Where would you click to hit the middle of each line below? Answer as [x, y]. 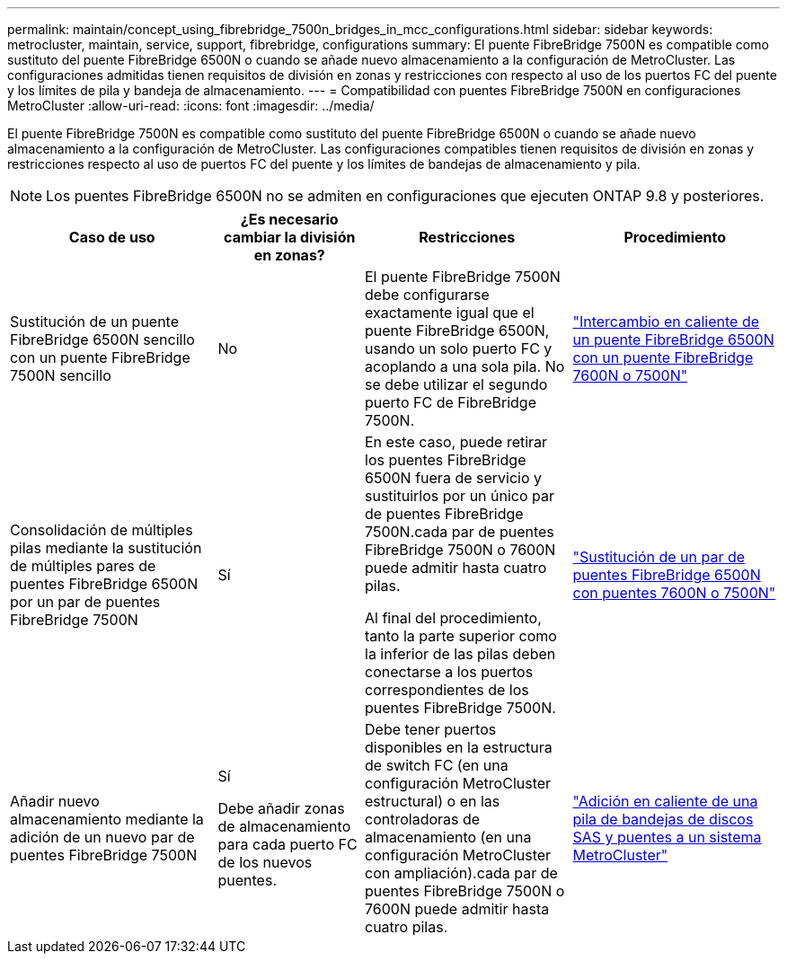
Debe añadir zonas [281, 808]
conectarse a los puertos [449, 672]
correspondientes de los [447, 690]
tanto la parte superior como [461, 636]
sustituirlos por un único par [460, 496]
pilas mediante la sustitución [106, 548]
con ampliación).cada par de [461, 873]
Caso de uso [112, 237]
